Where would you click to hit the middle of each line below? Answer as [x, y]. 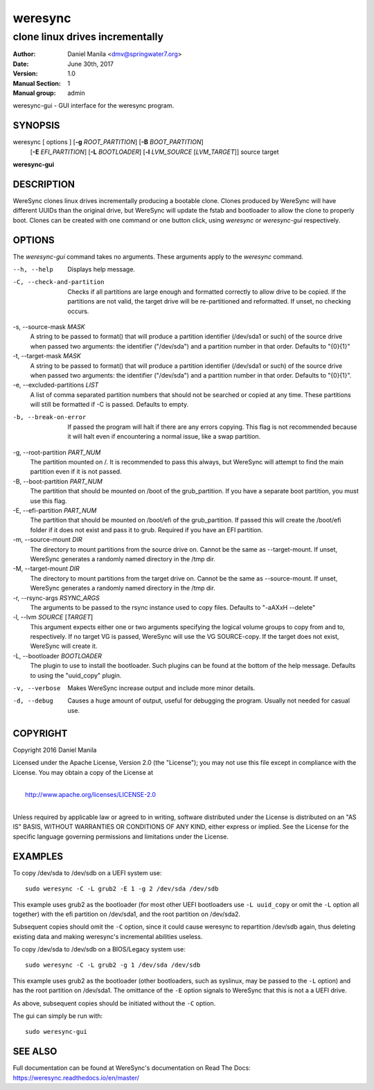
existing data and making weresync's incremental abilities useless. [108, 936]
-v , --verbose [37, 688]
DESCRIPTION [44, 184]
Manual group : [34, 93]
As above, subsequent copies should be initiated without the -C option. [114, 1003]
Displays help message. [101, 270]
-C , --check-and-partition [59, 282]
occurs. [78, 311]
